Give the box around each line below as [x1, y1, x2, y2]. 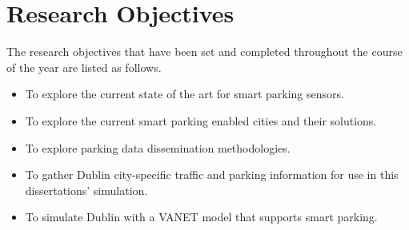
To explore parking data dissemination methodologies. [25, 139, 291, 156]
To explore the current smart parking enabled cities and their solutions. [25, 112, 377, 129]
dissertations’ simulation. [25, 181, 148, 198]
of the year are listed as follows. [6, 58, 162, 75]
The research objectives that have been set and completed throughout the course [6, 43, 403, 60]
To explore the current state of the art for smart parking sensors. [25, 85, 344, 102]
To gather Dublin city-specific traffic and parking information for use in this [25, 166, 399, 183]
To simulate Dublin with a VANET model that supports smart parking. [25, 208, 378, 225]
